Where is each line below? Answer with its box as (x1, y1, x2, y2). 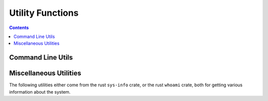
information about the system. (9, 89, 71, 95)
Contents (9, 25, 29, 31)
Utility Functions (9, 7, 79, 18)
